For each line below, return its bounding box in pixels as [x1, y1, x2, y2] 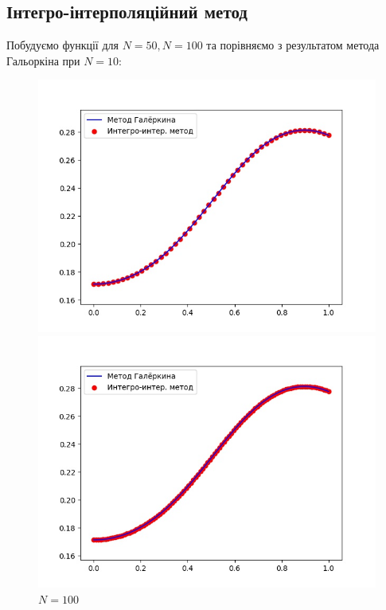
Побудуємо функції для [6, 37, 119, 53]
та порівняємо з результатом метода [206, 37, 380, 53]
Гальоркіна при [6, 52, 80, 68]
